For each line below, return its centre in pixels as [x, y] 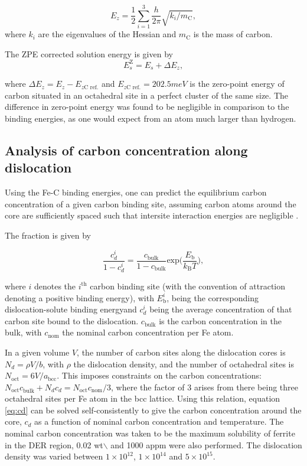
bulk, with [23, 332]
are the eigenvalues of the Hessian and [107, 34]
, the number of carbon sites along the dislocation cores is [181, 352]
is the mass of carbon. [233, 34]
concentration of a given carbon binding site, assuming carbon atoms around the [151, 203]
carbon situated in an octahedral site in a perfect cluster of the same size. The [147, 95]
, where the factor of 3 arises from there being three [205, 387]
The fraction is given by [48, 235]
